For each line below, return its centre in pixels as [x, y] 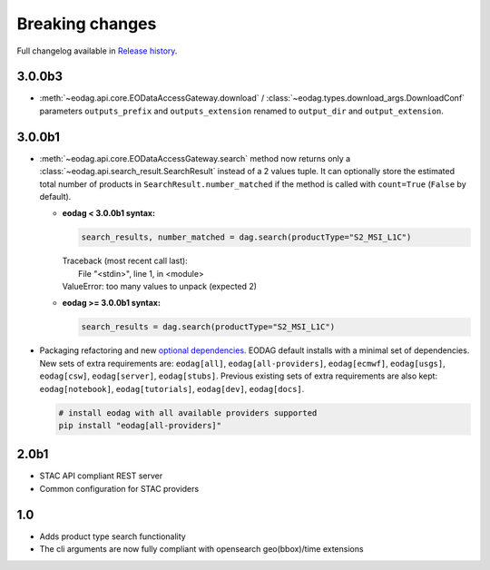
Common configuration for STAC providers [119, 488]
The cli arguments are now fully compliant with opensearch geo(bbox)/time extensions [201, 549]
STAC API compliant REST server [101, 476]
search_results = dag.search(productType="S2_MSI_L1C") [208, 327]
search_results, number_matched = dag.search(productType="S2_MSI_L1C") [246, 237]
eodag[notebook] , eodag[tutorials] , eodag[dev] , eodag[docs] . [172, 388]
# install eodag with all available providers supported [188, 413]
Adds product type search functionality [113, 536]
